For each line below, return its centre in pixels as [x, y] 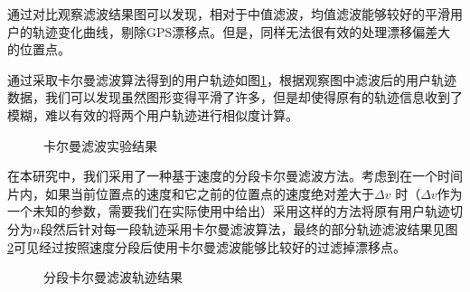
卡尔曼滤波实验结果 [100, 145]
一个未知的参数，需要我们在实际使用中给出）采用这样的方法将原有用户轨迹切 [235, 211]
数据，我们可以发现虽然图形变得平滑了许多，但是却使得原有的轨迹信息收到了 [235, 97]
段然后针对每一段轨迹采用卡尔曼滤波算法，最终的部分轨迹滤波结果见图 [249, 228]
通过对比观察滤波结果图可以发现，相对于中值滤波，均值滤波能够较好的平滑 [229, 14]
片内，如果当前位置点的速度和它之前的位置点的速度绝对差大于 [191, 193]
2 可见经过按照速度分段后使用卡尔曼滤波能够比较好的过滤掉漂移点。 [207, 246]
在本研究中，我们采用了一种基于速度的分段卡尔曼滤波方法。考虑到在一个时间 [235, 176]
